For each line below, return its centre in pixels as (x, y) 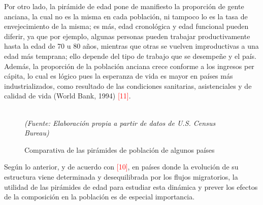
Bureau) (37, 133)
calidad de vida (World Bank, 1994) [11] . (68, 96)
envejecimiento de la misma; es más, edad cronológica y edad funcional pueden (126, 26)
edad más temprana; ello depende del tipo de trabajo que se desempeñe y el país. (130, 56)
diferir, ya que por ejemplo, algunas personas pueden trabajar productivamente (127, 36)
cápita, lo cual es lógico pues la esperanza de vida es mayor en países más (119, 76)
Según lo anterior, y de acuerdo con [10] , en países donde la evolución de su (121, 167)
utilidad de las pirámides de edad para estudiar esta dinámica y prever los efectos (131, 186)
